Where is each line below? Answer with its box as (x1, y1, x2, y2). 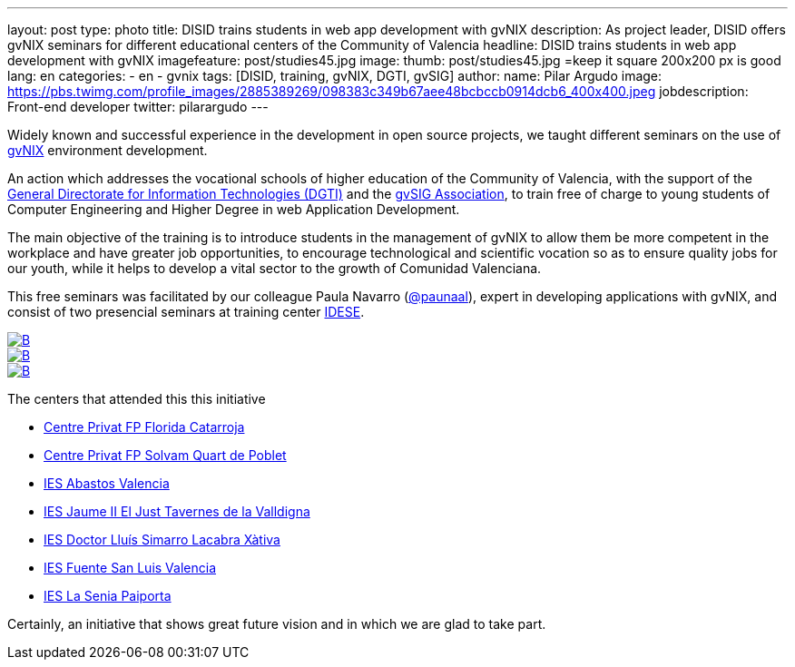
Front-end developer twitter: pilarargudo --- (7, 99, 269, 114)
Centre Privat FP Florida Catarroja (44, 419, 245, 435)
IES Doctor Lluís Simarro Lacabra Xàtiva (44, 532, 280, 547)
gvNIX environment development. (7, 142, 208, 158)
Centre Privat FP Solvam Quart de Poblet (44, 447, 287, 463)
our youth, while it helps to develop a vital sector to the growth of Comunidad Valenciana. (7, 260, 542, 276)
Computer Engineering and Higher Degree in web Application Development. (7, 201, 460, 217)
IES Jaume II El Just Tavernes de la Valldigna (44, 504, 310, 519)
